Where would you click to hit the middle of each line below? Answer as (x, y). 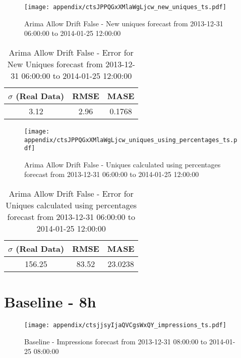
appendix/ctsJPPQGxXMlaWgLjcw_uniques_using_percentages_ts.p (131, 140)
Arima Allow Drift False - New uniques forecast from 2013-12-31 (124, 23)
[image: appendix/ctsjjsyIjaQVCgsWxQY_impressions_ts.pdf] (125, 325)
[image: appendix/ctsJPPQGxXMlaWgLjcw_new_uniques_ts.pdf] (125, 7)
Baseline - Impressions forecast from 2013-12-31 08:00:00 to (116, 341)
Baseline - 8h (50, 302)
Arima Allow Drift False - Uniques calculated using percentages (123, 164)
